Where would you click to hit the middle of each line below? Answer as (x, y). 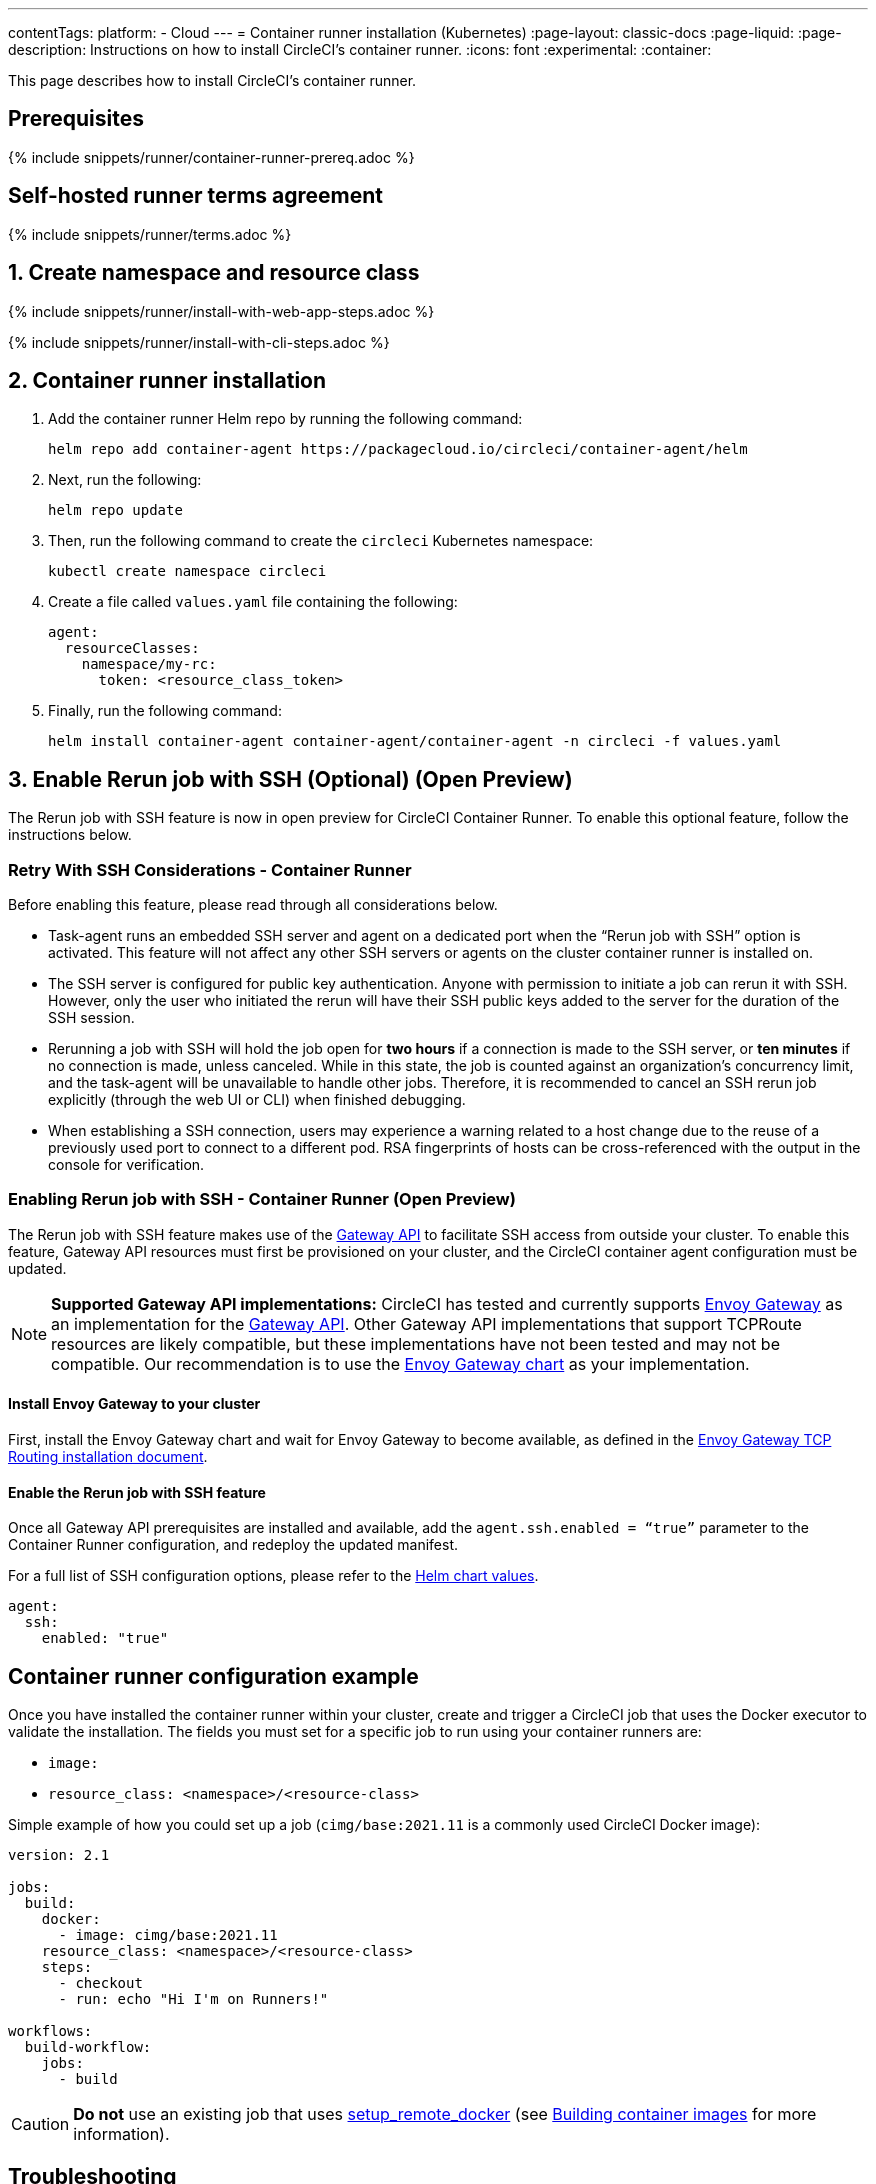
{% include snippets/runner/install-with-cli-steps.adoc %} (199, 342)
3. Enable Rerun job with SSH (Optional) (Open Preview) (290, 779)
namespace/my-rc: (149, 664)
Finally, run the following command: (165, 711)
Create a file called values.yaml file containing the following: (253, 602)
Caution (40, 2124)
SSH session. (91, 1017)
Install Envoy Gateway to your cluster (134, 1404)
